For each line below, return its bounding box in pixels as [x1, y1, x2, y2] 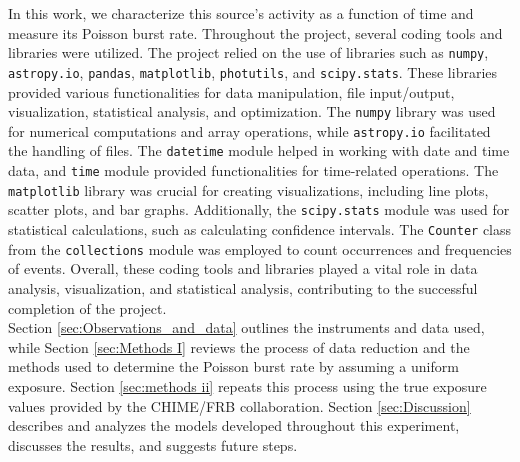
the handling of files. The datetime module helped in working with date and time [8, 140, 510, 161]
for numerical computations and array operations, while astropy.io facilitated [8, 120, 491, 141]
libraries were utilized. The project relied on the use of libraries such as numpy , [8, 42, 489, 63]
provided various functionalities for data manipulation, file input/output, [8, 81, 455, 102]
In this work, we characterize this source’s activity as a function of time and [8, 3, 474, 23]
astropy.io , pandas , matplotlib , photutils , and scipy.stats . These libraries [8, 61, 498, 82]
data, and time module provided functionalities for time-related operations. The [8, 160, 499, 181]
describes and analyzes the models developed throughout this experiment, [8, 415, 460, 436]
